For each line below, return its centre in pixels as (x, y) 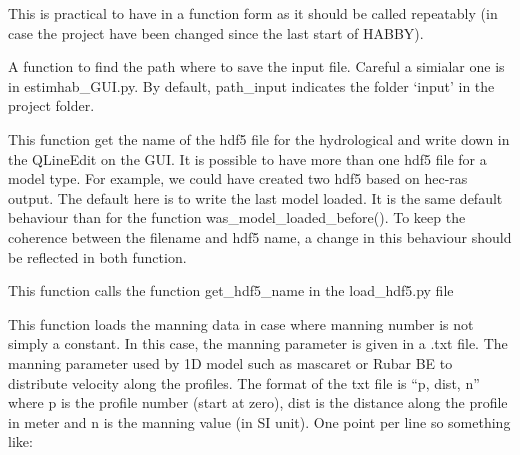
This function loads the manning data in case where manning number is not (241, 323)
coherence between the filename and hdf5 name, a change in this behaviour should (260, 236)
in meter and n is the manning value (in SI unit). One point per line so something (259, 421)
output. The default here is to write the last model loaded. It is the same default (255, 197)
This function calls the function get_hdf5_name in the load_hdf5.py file (231, 290)
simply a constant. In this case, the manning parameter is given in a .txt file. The (258, 343)
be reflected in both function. (97, 256)
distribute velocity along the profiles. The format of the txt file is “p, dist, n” (244, 382)
